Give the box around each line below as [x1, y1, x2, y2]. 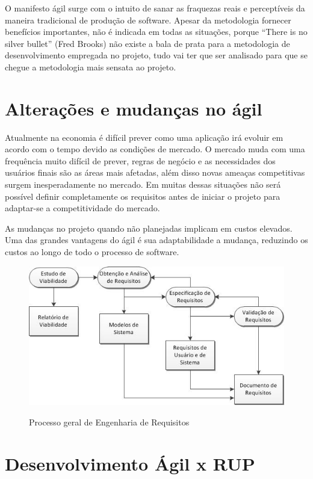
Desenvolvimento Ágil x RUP [5, 451, 255, 475]
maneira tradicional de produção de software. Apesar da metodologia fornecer [5, 13, 291, 26]
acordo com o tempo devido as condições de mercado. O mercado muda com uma [5, 143, 305, 155]
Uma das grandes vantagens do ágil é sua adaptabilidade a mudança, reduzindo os [5, 233, 308, 246]
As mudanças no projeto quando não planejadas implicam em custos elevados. [5, 221, 293, 234]
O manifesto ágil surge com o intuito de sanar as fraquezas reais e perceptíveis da [5, 2, 305, 14]
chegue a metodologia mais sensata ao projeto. [5, 60, 176, 73]
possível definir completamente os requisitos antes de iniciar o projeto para [5, 190, 280, 202]
